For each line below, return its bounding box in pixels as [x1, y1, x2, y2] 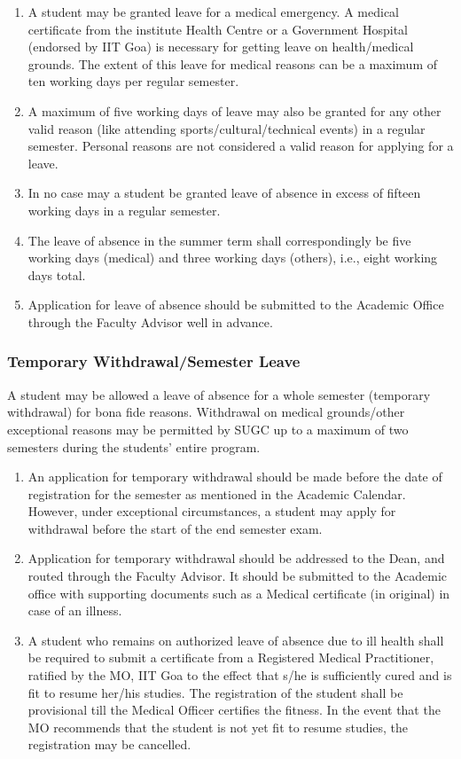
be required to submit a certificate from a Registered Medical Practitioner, [27, 648, 434, 667]
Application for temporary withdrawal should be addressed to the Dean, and [27, 549, 445, 567]
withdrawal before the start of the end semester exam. [27, 519, 323, 537]
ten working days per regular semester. [27, 72, 239, 90]
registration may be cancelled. [27, 735, 191, 754]
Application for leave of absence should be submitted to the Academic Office [27, 295, 444, 314]
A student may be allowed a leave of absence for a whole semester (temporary [7, 385, 431, 403]
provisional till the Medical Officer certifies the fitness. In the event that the [27, 700, 441, 719]
